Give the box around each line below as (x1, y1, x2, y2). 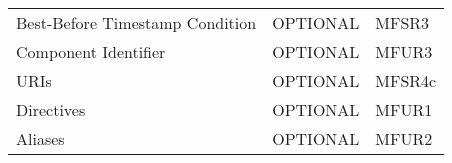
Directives (16, 98, 86, 121)
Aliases (16, 127, 65, 150)
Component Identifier (16, 40, 166, 63)
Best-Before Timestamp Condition (16, 11, 257, 34)
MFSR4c (375, 69, 437, 92)
